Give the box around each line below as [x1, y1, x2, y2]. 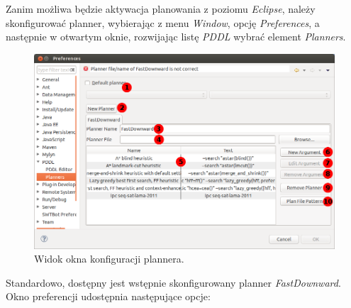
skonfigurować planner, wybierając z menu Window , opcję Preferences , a [6, 15, 320, 30]
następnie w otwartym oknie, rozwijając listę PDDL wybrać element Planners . [6, 29, 346, 44]
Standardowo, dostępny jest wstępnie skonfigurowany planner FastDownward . [6, 275, 341, 290]
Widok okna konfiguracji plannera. [34, 251, 184, 266]
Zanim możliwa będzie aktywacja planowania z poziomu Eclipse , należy [6, 1, 316, 16]
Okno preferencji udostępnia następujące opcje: [6, 289, 211, 304]
